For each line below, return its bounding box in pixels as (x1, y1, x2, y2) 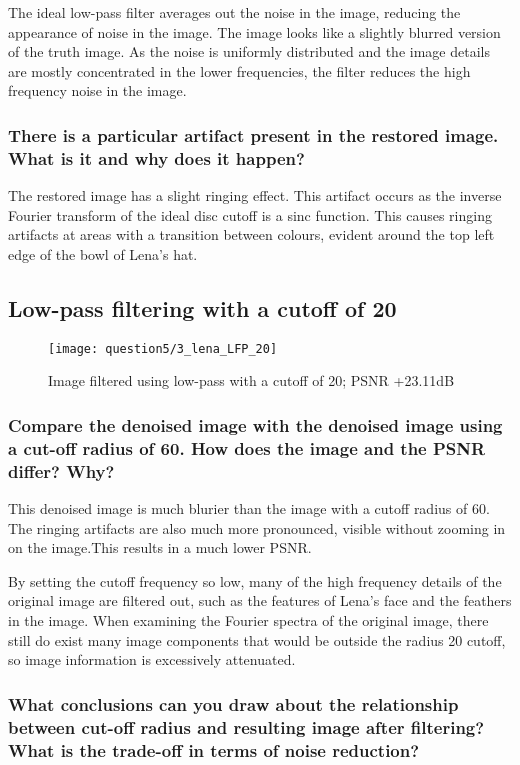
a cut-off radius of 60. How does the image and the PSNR (8, 435, 486, 460)
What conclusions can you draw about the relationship (8, 691, 459, 716)
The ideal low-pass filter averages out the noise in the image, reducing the (8, 2, 461, 22)
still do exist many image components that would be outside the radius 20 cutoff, (8, 629, 506, 650)
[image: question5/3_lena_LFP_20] (48, 341, 278, 356)
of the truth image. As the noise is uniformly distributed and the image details (8, 41, 490, 62)
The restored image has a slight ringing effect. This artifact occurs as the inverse (8, 185, 502, 206)
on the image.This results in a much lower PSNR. (8, 537, 312, 558)
